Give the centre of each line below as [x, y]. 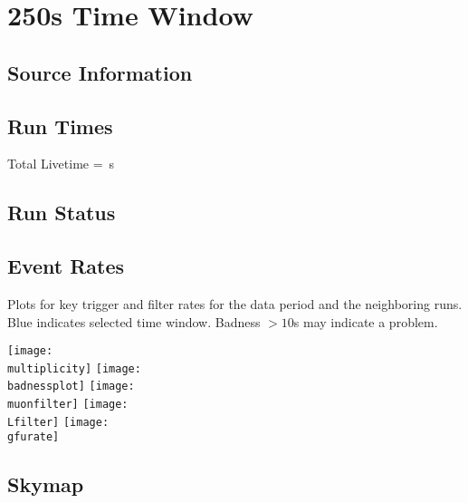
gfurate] [33, 437]
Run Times [60, 126]
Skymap [46, 484]
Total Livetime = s [61, 164]
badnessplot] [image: [71, 387]
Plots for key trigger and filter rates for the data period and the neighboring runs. [235, 303]
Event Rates [66, 266]
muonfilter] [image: [68, 405]
